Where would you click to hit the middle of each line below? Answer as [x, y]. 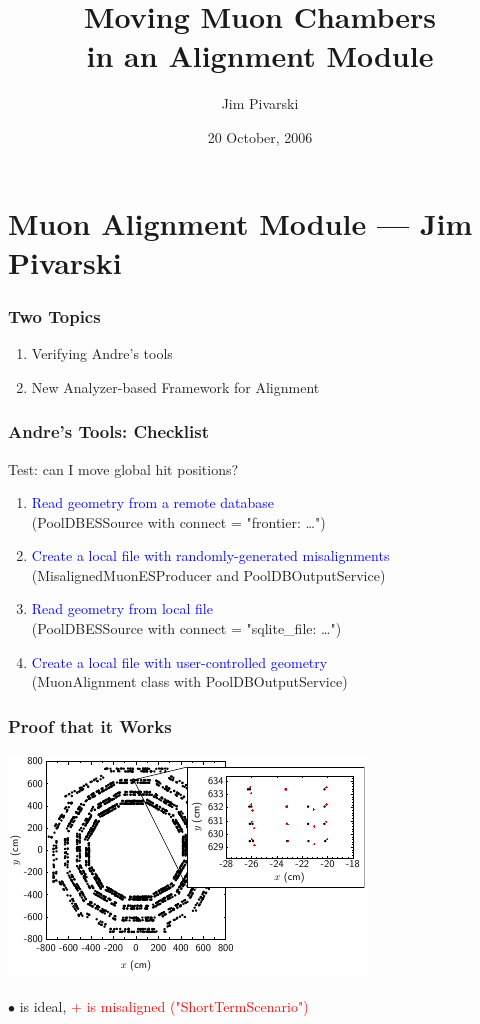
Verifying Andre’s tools [102, 353]
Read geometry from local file [122, 608]
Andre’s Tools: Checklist [109, 431]
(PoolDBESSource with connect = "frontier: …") [178, 521]
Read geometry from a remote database [153, 502]
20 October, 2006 [260, 136]
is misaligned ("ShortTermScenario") [197, 1005]
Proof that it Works [90, 725]
